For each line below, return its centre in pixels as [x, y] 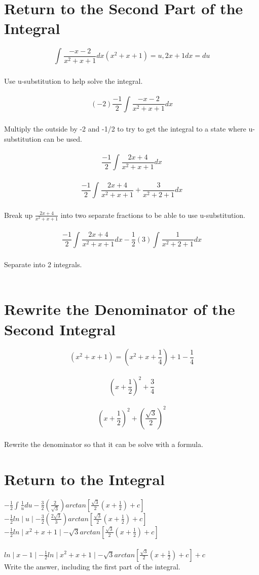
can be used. [63, 138]
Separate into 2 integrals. [43, 264]
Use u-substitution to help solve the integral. [73, 81]
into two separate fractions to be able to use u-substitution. [153, 215]
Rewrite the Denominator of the [120, 309]
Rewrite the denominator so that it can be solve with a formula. [104, 444]
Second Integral [60, 329]
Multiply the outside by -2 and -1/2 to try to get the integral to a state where [125, 129]
